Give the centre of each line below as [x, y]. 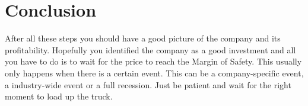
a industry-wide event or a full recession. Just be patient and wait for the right [148, 84]
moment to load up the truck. [59, 96]
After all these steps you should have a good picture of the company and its [143, 38]
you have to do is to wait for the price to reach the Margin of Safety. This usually [153, 61]
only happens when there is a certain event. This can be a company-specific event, [154, 73]
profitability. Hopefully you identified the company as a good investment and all [150, 49]
